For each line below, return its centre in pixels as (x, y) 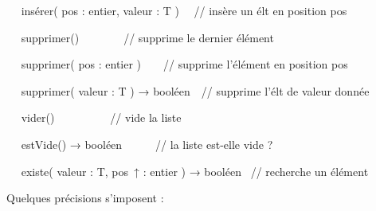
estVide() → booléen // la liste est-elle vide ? (147, 144)
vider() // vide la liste (101, 117)
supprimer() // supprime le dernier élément (147, 37)
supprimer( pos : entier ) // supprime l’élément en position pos (184, 64)
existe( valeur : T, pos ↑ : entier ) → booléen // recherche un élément (195, 171)
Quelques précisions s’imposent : (85, 198)
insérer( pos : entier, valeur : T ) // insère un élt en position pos (184, 10)
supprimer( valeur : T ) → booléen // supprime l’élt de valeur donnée (195, 90)
